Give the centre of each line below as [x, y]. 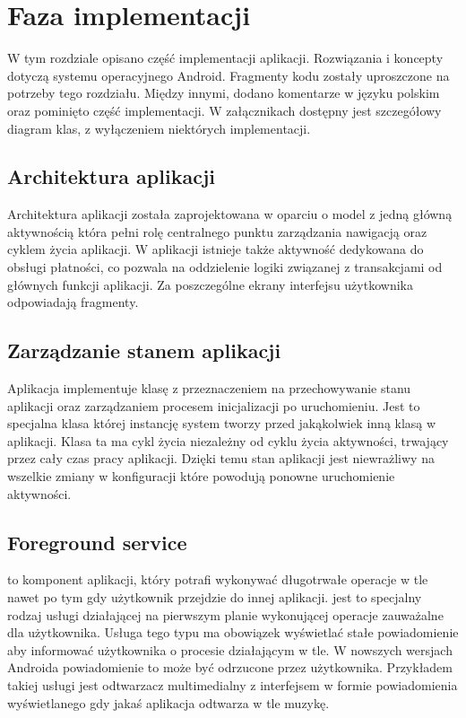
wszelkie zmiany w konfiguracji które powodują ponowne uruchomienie [201, 476]
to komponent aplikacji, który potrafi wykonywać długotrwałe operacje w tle [218, 579]
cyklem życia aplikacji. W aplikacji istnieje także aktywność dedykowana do [216, 249]
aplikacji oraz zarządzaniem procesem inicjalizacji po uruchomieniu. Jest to [214, 405]
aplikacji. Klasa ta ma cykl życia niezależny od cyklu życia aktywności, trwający [228, 440]
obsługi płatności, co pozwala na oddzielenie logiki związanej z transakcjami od [225, 267]
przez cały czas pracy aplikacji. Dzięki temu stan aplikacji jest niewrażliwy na [221, 458]
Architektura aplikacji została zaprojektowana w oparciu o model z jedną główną [230, 214]
